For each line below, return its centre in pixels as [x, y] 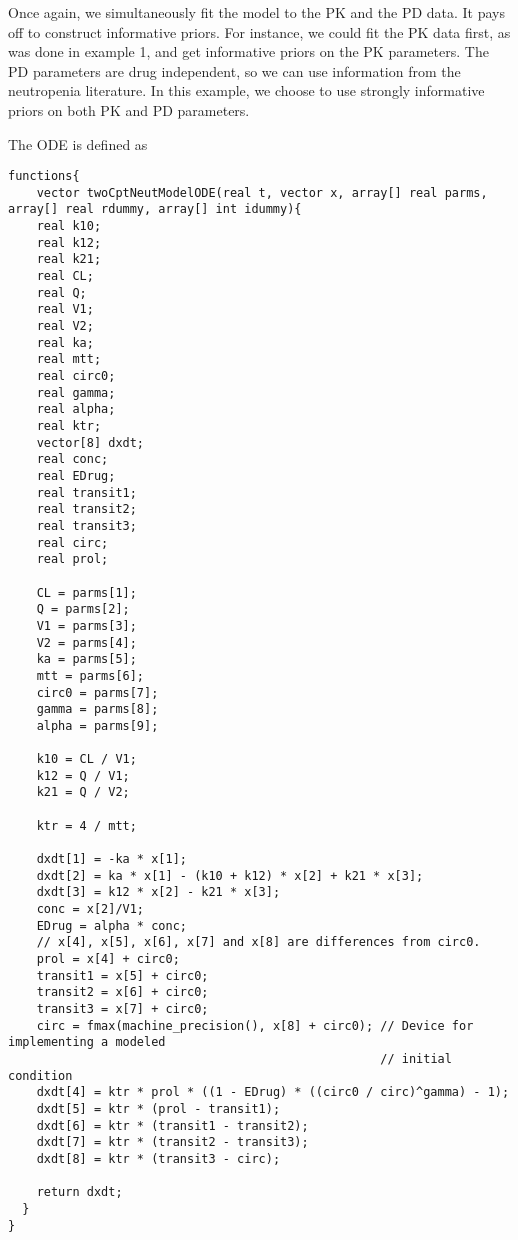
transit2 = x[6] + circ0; [122, 992]
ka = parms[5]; [86, 659]
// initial [416, 1058]
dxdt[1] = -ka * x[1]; [111, 859]
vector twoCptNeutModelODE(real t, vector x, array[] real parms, [262, 192]
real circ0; [76, 376]
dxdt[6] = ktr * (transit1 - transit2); [172, 1125]
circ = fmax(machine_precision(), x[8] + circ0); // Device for [255, 1025]
